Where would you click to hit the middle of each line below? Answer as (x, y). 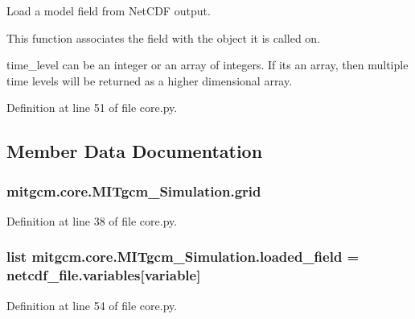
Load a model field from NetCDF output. (109, 10)
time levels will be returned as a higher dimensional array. (150, 80)
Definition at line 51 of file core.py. (92, 108)
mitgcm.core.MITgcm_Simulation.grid (134, 191)
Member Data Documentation (135, 151)
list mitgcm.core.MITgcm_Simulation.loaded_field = (183, 257)
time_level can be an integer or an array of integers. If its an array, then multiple (207, 65)
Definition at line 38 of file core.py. (92, 220)
